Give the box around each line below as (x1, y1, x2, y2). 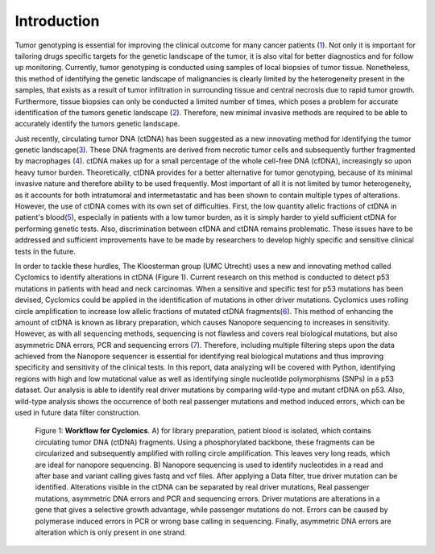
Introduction (14, 12, 100, 30)
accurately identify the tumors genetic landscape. (14, 119, 180, 129)
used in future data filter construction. (14, 407, 141, 418)
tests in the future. (14, 246, 76, 256)
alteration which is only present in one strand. (35, 527, 187, 537)
